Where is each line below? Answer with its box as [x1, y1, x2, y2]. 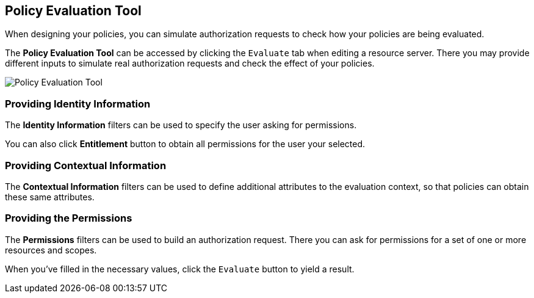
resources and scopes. [5, 244, 97, 255]
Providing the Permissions [5, 212, 132, 225]
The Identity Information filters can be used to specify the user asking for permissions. [5, 120, 357, 131]
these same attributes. [5, 191, 95, 202]
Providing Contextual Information [5, 159, 167, 172]
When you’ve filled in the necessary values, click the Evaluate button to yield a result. [5, 263, 355, 274]
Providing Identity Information [5, 97, 151, 110]
